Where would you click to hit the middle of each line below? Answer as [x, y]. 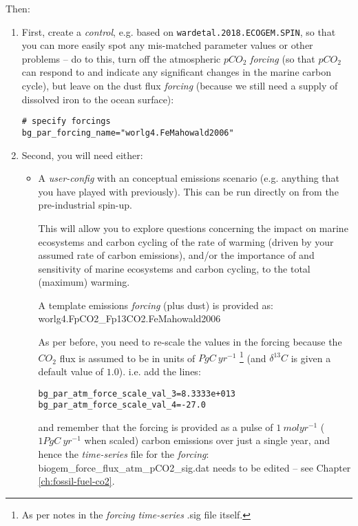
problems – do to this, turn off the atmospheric [121, 58]
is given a [311, 358]
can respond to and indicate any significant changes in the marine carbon [176, 72]
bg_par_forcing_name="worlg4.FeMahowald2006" [128, 133]
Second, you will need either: [82, 155]
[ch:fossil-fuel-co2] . [76, 481]
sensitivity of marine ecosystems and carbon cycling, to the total [174, 268]
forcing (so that [283, 58]
